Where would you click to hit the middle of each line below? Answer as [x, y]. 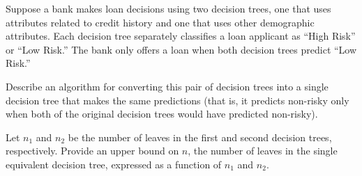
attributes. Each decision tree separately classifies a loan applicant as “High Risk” [181, 36]
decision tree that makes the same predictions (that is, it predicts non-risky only [178, 100]
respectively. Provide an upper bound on [92, 151]
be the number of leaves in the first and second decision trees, [200, 137]
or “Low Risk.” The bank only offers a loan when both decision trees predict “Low [181, 49]
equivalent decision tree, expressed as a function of [114, 164]
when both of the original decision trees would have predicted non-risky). [162, 114]
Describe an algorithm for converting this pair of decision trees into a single [167, 86]
